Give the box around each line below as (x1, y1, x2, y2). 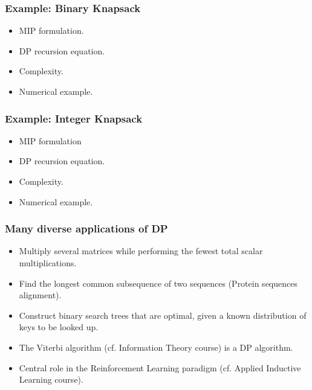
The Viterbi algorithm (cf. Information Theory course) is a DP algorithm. (19, 340, 293, 353)
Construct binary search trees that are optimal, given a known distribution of (19, 308, 307, 321)
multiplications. (19, 257, 77, 269)
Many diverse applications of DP (5, 221, 168, 236)
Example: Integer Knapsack (5, 110, 143, 126)
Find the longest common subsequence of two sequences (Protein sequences (19, 277, 297, 289)
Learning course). (19, 373, 83, 386)
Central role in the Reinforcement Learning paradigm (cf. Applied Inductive (19, 361, 301, 374)
